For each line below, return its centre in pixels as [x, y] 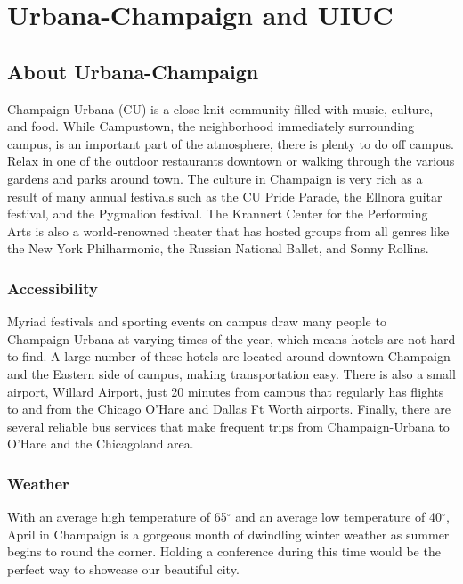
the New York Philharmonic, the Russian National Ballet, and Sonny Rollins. [218, 248]
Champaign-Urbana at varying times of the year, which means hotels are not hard [231, 338]
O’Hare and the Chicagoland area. [101, 444]
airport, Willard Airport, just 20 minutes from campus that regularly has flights [226, 391]
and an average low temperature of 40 [339, 517]
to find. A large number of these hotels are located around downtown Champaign [229, 356]
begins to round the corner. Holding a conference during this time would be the [224, 551]
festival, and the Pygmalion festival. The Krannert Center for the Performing [218, 214]
